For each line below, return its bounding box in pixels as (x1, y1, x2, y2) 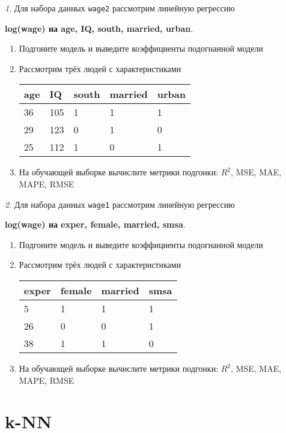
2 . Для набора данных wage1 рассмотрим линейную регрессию (5, 198, 235, 210)
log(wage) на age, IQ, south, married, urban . (5, 22, 193, 34)
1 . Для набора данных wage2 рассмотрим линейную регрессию (5, 2, 235, 14)
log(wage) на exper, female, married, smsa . (5, 218, 186, 231)
